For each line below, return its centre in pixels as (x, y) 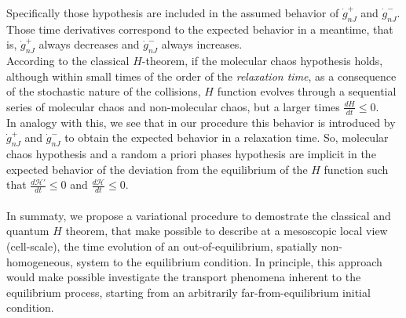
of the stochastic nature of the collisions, (104, 91)
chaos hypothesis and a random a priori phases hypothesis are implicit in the (191, 154)
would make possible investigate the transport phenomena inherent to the (184, 277)
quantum (28, 231)
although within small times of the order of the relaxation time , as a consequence (201, 76)
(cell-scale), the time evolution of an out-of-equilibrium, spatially (162, 246)
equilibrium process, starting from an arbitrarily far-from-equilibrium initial (188, 292)
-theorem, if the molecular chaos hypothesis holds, (262, 61)
